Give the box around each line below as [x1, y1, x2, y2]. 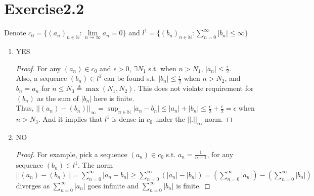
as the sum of [37, 92, 79, 103]
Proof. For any [16, 63, 61, 73]
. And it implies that [38, 114, 103, 124]
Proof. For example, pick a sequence [16, 149, 127, 159]
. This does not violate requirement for [133, 83, 254, 93]
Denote [4, 27, 26, 38]
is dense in [112, 114, 145, 124]
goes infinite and [87, 180, 139, 190]
